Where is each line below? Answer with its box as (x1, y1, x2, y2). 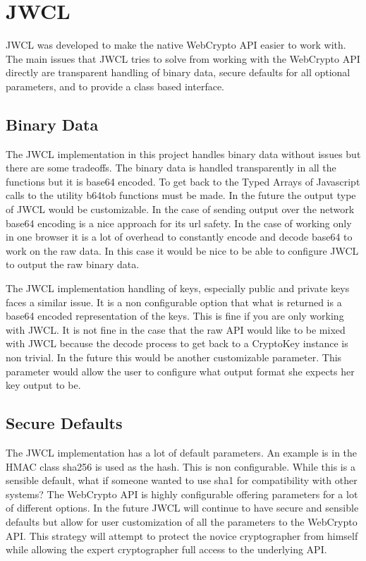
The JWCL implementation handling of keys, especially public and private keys (6, 281, 350, 296)
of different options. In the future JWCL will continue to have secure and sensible (6, 500, 359, 515)
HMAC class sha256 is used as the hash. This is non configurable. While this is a (6, 459, 355, 473)
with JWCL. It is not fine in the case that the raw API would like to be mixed (6, 322, 346, 337)
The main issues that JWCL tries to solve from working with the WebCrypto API (6, 51, 360, 66)
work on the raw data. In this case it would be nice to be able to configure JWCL (6, 243, 359, 258)
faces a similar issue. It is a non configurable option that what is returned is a (6, 294, 342, 309)
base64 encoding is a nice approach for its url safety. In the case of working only (6, 215, 352, 230)
